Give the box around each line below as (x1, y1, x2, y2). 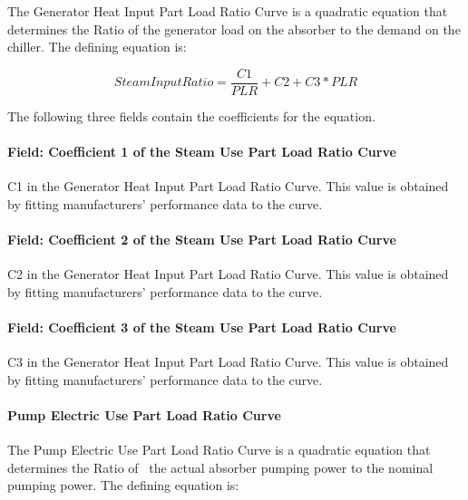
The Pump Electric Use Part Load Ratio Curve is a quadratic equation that (7, 440, 431, 459)
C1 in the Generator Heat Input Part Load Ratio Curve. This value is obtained (7, 177, 449, 196)
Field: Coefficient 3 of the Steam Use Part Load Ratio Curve (7, 318, 396, 336)
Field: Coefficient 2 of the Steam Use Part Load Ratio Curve (7, 230, 396, 249)
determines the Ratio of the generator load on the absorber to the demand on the (7, 19, 461, 38)
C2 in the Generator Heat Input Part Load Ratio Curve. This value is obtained (7, 264, 449, 284)
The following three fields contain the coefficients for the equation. (7, 106, 375, 125)
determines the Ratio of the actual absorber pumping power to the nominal (7, 457, 434, 476)
